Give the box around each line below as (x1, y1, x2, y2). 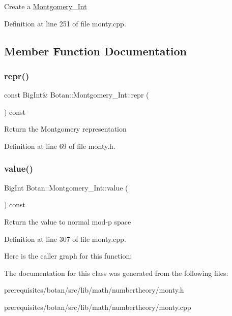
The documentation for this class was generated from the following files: (4, 267, 228, 278)
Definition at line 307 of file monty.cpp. (4, 233, 126, 244)
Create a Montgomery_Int (4, 1, 87, 11)
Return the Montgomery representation (4, 123, 127, 134)
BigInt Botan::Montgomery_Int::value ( (4, 182, 128, 193)
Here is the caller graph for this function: (4, 250, 132, 261)
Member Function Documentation (4, 43, 187, 58)
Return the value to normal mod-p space (4, 216, 131, 227)
